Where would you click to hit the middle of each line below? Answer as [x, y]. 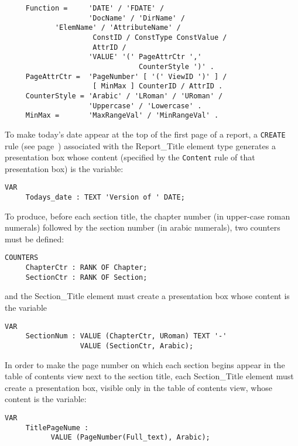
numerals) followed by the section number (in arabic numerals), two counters [143, 227]
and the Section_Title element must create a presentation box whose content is [147, 296]
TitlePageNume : [57, 428]
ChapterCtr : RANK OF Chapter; [86, 268]
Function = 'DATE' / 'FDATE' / [95, 8]
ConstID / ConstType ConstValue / [160, 37]
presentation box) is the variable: [64, 168]
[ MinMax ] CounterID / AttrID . [158, 86]
